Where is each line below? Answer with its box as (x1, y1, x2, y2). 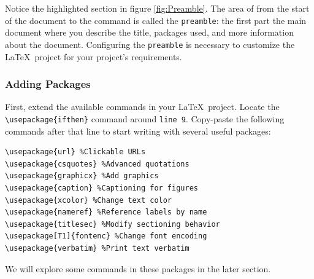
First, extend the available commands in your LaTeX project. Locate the (5, 100, 280, 113)
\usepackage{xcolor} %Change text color (5, 195, 172, 205)
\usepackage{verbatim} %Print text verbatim (5, 243, 190, 253)
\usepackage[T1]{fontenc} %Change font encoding (5, 232, 207, 241)
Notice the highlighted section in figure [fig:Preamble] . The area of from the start (5, 2, 310, 14)
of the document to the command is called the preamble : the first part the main (5, 14, 307, 26)
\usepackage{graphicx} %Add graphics (5, 171, 159, 181)
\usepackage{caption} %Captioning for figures (5, 183, 198, 192)
